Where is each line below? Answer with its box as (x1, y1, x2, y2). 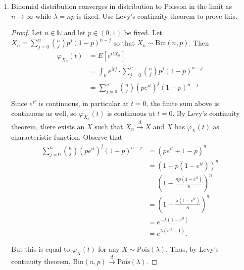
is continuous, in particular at (39, 98, 129, 108)
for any (98, 243, 120, 254)
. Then (189, 37, 209, 48)
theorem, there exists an (11, 121, 85, 131)
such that (95, 121, 123, 131)
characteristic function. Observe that (11, 132, 123, 142)
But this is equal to (11, 243, 70, 254)
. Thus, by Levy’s (165, 243, 219, 254)
